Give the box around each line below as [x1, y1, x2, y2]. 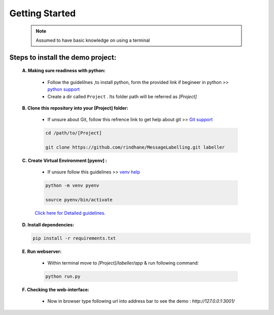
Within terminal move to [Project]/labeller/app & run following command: [47, 260, 199, 266]
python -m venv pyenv [45, 183, 99, 188]
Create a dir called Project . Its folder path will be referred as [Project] [47, 93, 197, 99]
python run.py [45, 273, 81, 279]
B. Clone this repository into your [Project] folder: [22, 105, 129, 111]
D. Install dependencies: [22, 221, 75, 227]
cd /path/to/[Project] [45, 130, 102, 136]
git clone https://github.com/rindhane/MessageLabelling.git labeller [45, 145, 225, 150]
